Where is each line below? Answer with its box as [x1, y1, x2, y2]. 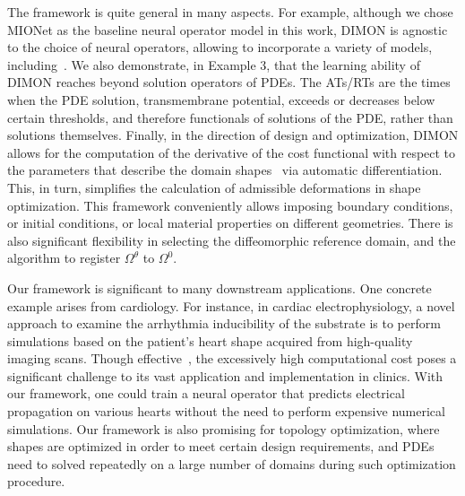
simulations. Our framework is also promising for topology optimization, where [7, 419, 440, 438]
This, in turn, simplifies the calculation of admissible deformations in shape [7, 178, 421, 196]
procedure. [7, 472, 65, 491]
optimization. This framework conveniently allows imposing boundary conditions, [7, 196, 453, 214]
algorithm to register [7, 248, 121, 267]
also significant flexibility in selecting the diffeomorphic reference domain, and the [7, 231, 456, 249]
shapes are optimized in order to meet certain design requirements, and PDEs [7, 437, 435, 456]
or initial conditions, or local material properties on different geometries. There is [7, 213, 453, 232]
